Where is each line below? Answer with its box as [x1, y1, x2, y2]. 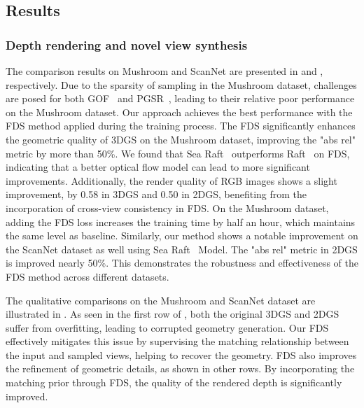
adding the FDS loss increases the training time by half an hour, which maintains [6, 214, 356, 229]
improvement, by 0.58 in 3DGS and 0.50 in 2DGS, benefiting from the [6, 187, 307, 202]
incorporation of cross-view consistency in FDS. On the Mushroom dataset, [6, 200, 329, 215]
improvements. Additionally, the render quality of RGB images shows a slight [6, 173, 337, 188]
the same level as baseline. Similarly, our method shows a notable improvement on [6, 228, 358, 243]
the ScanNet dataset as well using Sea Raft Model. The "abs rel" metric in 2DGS [6, 241, 358, 256]
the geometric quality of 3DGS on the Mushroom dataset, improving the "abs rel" [6, 132, 356, 146]
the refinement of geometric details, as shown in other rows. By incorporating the [6, 361, 355, 376]
